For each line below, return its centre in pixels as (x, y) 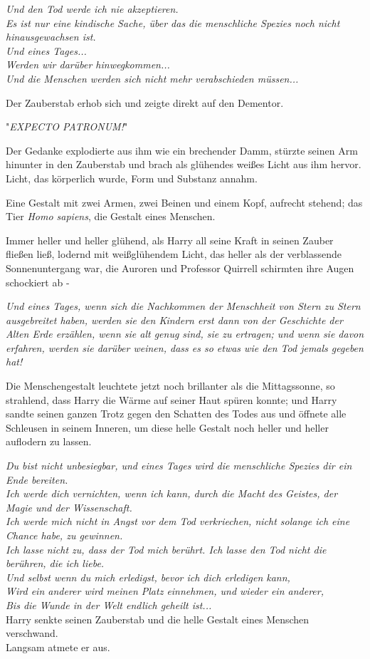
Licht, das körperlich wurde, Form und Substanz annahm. (132, 178)
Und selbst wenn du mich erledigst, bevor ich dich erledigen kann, (148, 577)
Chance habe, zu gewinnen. (64, 535)
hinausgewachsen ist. (51, 37)
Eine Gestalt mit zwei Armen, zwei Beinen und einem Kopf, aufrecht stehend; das (184, 202)
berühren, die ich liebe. (55, 563)
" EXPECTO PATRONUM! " (67, 126)
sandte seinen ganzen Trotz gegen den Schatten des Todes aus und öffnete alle (176, 414)
